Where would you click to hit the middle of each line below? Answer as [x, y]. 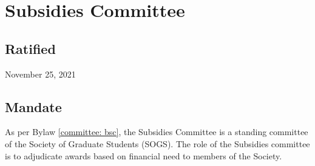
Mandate [33, 106]
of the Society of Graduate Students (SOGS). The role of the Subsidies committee [157, 143]
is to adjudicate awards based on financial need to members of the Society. [144, 155]
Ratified [30, 48]
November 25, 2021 [40, 74]
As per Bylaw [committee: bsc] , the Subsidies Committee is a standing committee [157, 132]
